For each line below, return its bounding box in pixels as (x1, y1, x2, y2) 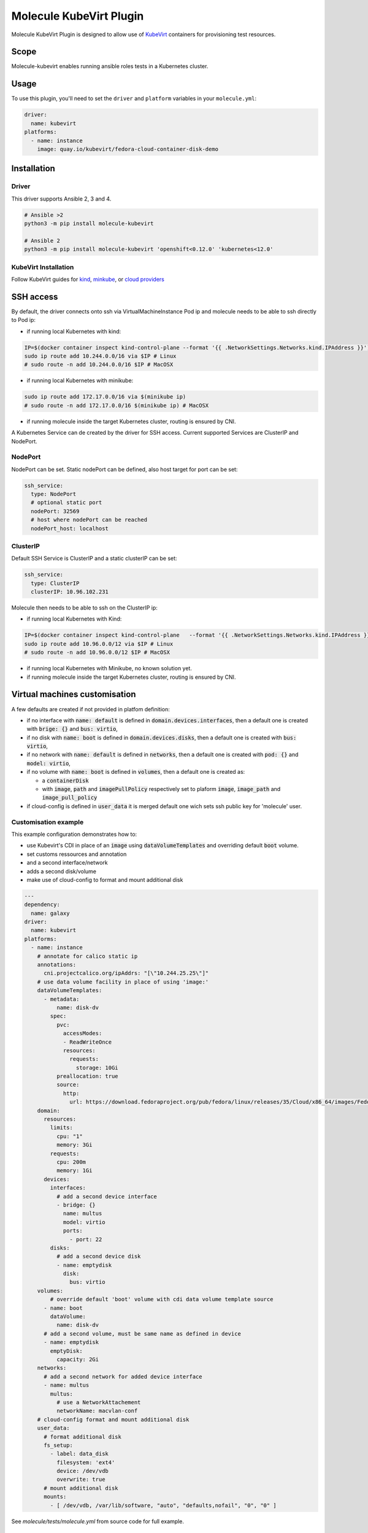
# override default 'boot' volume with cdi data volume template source (50, 1296, 274, 1303)
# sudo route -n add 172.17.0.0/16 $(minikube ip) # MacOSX (24, 402, 209, 409)
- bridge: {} (56, 1201, 96, 1208)
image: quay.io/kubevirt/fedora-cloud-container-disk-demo (37, 145, 219, 153)
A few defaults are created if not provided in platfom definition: (11, 705, 170, 713)
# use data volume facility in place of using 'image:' (37, 978, 209, 985)
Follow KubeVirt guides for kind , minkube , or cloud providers (11, 275, 165, 283)
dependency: (24, 901, 61, 908)
